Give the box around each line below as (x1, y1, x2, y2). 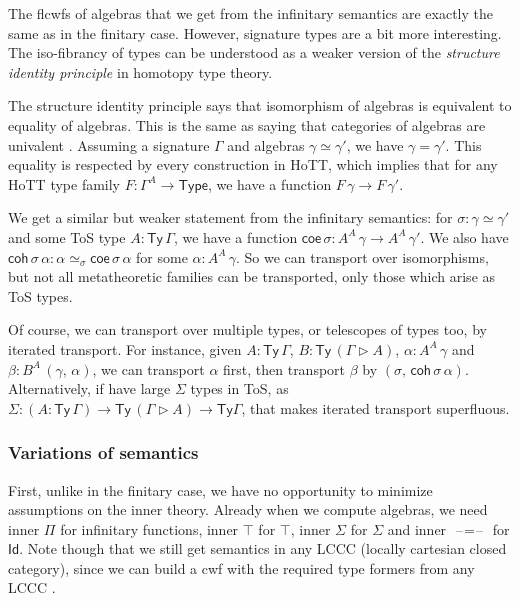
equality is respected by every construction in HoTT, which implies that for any (8, 154, 498, 175)
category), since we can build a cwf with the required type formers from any (8, 557, 475, 578)
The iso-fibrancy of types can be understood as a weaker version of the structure (8, 42, 500, 63)
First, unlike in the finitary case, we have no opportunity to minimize (8, 479, 433, 500)
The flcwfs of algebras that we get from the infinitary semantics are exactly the (8, 3, 493, 23)
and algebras (227, 134, 305, 155)
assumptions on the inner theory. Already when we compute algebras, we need (8, 499, 488, 520)
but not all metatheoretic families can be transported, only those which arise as (8, 266, 496, 287)
